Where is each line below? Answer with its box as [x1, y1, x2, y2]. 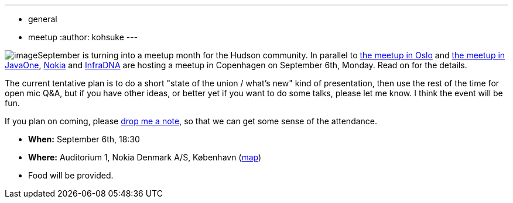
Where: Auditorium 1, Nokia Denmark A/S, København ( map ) [28, 152, 262, 162]
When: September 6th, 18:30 [28, 134, 140, 144]
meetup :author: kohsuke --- [28, 32, 138, 42]
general [28, 14, 57, 24]
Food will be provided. [28, 170, 114, 180]
